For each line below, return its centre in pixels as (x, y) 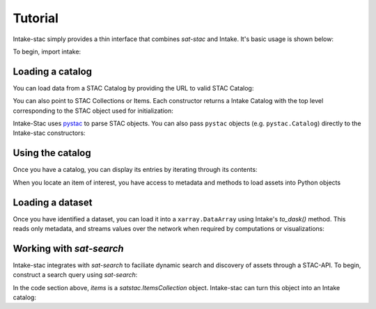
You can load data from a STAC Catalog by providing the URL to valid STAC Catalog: (133, 88)
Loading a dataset (53, 202)
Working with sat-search (69, 248)
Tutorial (36, 18)
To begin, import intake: (47, 51)
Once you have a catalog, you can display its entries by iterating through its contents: (135, 170)
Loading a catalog (53, 71)
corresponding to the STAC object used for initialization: (93, 111)
